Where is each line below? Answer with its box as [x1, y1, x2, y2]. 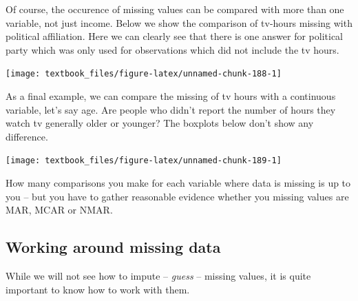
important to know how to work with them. [6, 282, 190, 296]
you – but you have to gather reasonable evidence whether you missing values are [6, 189, 349, 203]
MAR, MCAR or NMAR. [6, 203, 113, 217]
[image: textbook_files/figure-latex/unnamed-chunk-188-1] [6, 69, 282, 79]
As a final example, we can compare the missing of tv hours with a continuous [6, 89, 336, 103]
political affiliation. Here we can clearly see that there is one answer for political [6, 29, 343, 43]
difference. [6, 129, 48, 143]
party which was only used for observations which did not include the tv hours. [6, 42, 339, 56]
